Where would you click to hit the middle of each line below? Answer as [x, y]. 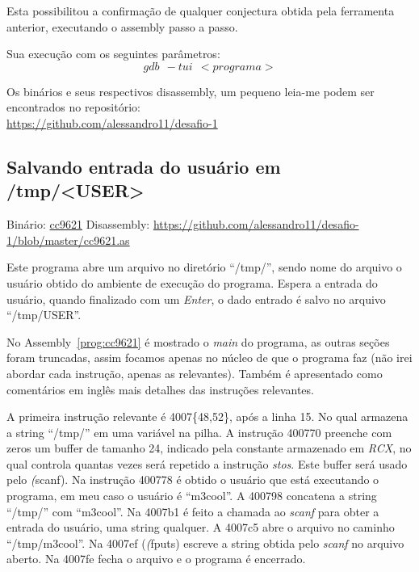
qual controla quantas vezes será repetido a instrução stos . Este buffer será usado [207, 463]
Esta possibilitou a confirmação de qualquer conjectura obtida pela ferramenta [201, 11]
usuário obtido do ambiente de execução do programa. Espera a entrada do [192, 282]
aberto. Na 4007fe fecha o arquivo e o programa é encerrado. [156, 559]
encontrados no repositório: [73, 107]
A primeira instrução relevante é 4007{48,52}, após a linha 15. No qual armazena [207, 416]
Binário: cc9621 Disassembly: [78, 224]
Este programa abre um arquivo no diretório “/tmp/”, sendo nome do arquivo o [204, 267]
